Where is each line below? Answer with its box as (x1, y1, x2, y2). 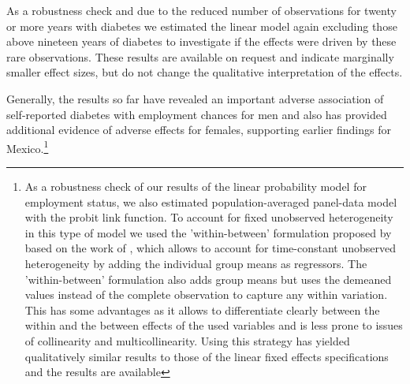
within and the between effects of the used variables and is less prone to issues (24, 317, 403, 334)
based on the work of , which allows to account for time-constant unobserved (24, 240, 396, 256)
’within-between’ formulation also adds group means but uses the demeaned (24, 270, 392, 287)
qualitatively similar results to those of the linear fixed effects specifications (24, 348, 389, 364)
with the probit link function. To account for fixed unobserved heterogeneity (24, 209, 393, 226)
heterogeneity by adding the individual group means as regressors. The (24, 255, 367, 271)
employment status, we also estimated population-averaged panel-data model (24, 193, 397, 210)
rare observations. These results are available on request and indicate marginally (6, 48, 394, 65)
